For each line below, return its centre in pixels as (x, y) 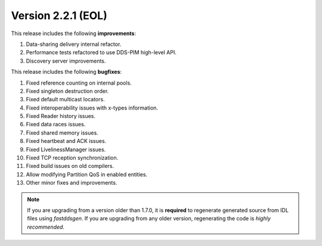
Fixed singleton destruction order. (67, 91)
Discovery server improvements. (66, 61)
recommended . (46, 227)
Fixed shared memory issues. (62, 133)
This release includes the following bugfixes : (66, 72)
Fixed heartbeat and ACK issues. (66, 141)
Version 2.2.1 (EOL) (59, 15)
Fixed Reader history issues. (61, 116)
